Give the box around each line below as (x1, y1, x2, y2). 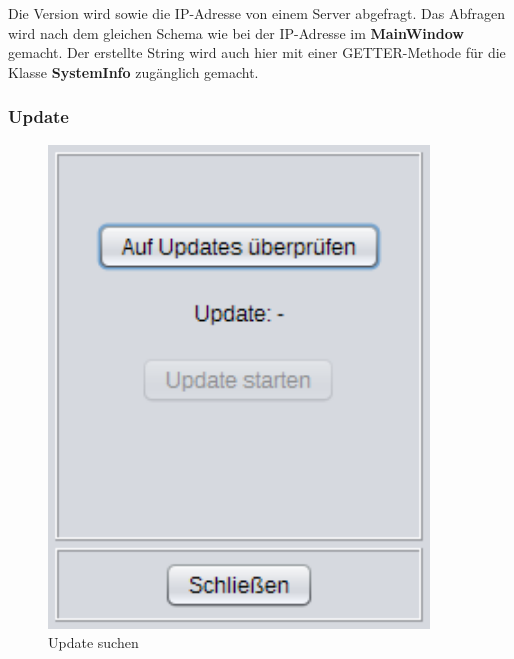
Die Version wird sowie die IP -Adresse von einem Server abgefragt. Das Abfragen (8, 3, 506, 23)
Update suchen (48, 632, 139, 653)
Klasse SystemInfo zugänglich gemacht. (8, 61, 259, 82)
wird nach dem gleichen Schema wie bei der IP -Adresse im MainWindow (8, 22, 464, 43)
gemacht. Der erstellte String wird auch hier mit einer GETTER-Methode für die (8, 42, 506, 63)
